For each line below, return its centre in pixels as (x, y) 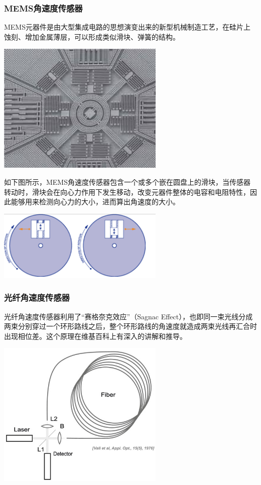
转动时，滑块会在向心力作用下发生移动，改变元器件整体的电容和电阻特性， (127, 192)
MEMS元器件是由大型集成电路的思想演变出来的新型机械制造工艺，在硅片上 (127, 27)
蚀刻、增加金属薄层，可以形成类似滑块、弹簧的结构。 (92, 36)
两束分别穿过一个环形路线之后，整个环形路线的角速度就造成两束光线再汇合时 (130, 326)
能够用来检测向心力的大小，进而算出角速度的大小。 (95, 202)
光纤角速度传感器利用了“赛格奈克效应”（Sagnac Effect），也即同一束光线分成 (128, 316)
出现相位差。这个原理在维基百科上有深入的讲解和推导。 (95, 336)
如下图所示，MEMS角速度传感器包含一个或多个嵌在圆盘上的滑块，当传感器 (127, 181)
